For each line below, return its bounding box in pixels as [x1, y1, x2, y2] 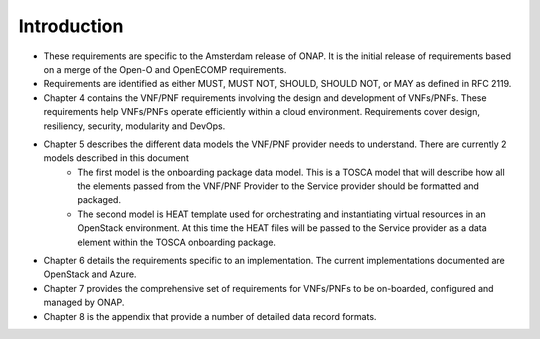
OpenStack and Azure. [43, 268, 137, 280]
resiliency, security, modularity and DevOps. [43, 120, 226, 132]
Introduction [18, 15, 124, 37]
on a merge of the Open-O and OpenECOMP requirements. [43, 63, 287, 75]
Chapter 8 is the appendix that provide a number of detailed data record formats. [43, 310, 377, 322]
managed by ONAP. [43, 296, 125, 309]
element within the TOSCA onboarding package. [77, 236, 277, 248]
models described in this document [43, 152, 189, 164]
